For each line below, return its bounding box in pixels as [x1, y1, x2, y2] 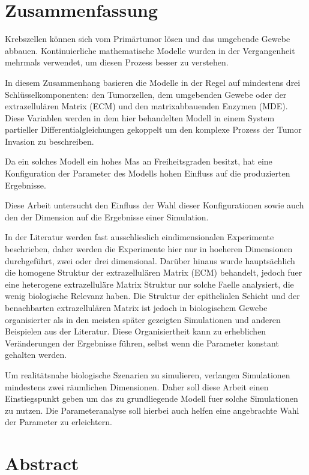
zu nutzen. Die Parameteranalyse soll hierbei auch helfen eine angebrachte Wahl [5, 404, 299, 416]
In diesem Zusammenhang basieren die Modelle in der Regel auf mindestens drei [5, 76, 301, 88]
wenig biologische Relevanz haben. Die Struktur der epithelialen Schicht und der [5, 289, 300, 302]
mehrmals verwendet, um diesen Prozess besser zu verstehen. [5, 56, 229, 68]
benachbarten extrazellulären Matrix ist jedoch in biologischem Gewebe [5, 301, 268, 313]
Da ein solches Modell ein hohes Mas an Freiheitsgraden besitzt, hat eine [5, 155, 272, 168]
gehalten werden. [5, 348, 67, 361]
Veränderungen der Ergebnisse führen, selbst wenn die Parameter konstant [5, 336, 279, 349]
